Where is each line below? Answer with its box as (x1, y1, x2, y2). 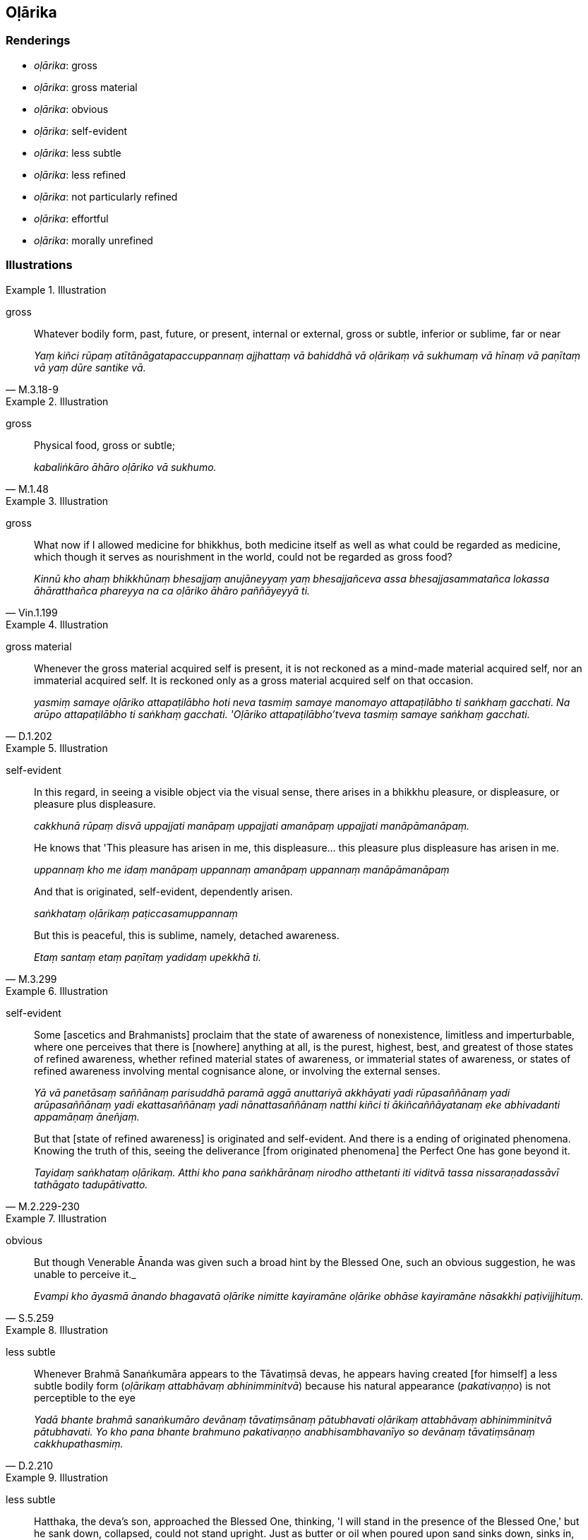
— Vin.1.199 (6, 606, 58, 619)
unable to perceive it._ (34, 1267, 136, 1280)
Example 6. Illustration (6, 984, 108, 997)
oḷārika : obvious (34, 102, 109, 115)
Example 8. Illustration (6, 1323, 109, 1336)
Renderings (6, 33, 71, 48)
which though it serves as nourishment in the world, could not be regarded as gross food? (34, 550, 452, 563)
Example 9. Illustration (6, 1471, 109, 1484)
